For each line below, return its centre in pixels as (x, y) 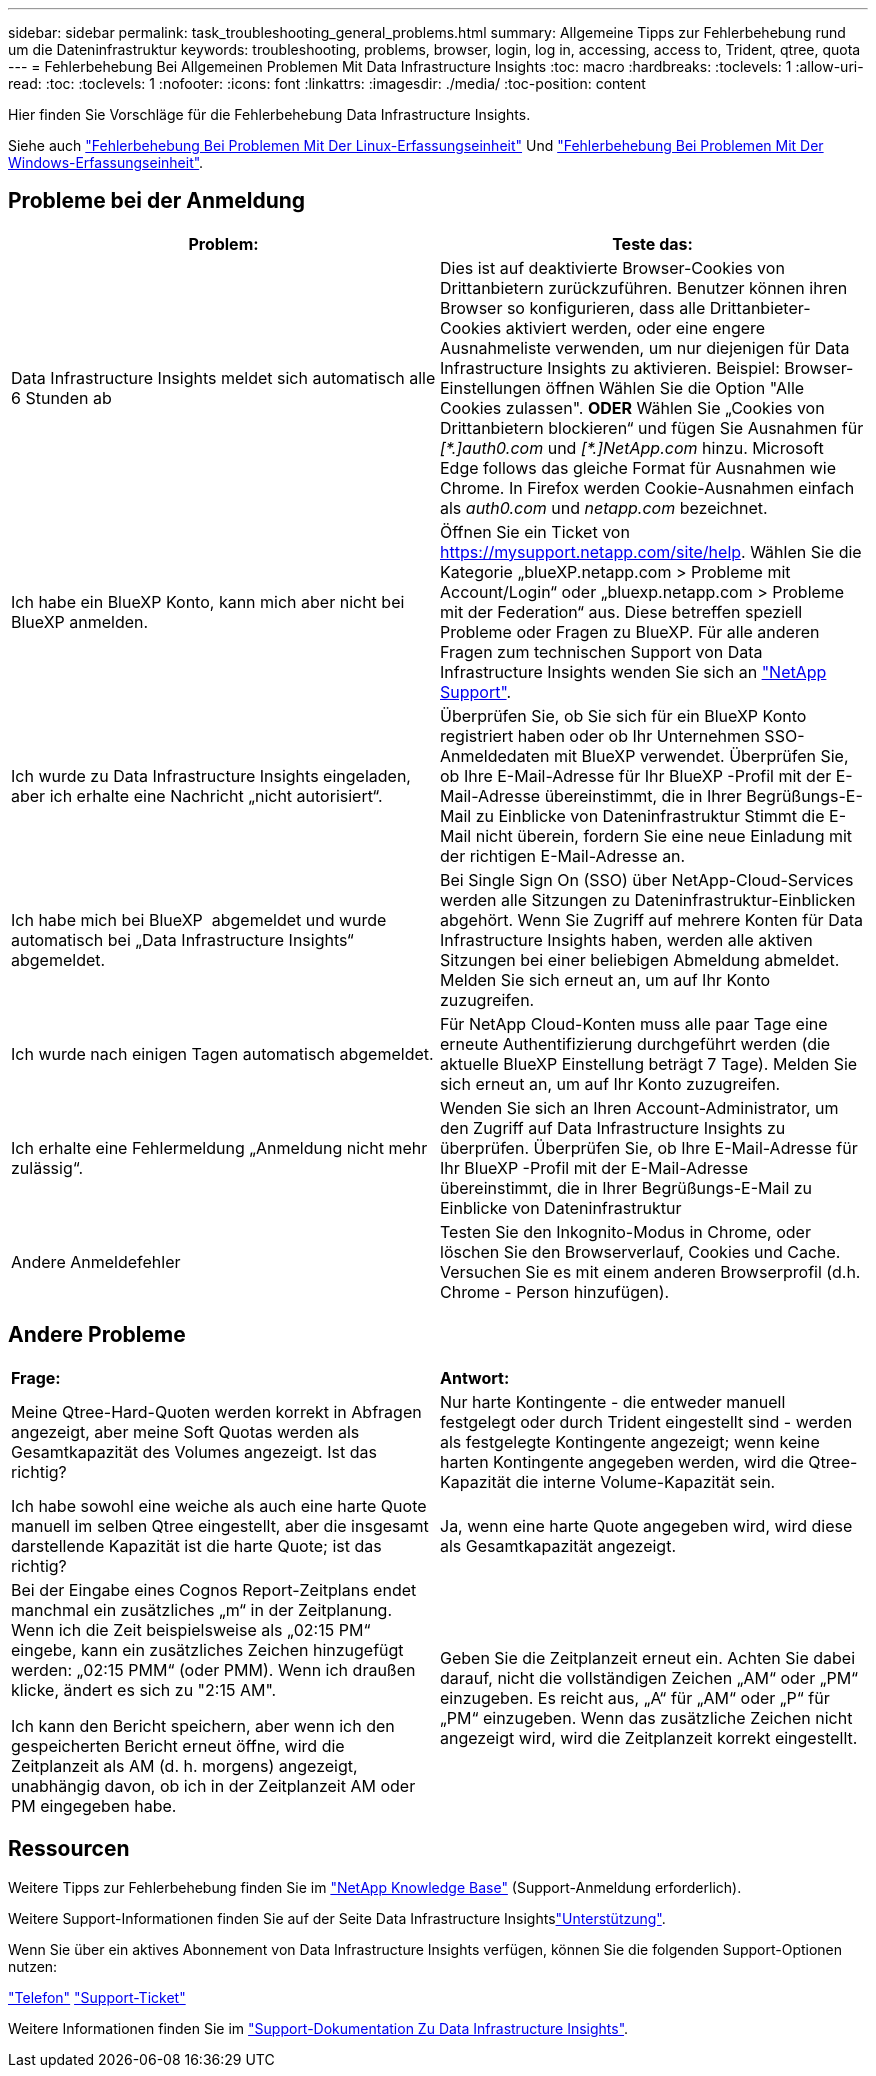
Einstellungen (491, 387)
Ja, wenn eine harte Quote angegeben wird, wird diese (646, 1525)
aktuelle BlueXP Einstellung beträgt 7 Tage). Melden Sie (649, 1063)
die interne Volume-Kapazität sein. (645, 1481)
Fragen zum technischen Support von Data (601, 651)
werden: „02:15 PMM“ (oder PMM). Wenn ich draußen (213, 1669)
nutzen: (33, 1966)
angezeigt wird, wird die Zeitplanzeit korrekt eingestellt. (649, 1737)
